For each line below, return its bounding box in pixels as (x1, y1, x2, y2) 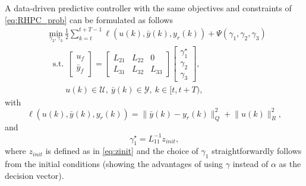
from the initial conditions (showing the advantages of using (5, 158, 223, 170)
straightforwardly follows (212, 145, 302, 157)
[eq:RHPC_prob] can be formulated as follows (5, 13, 173, 25)
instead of (232, 158, 269, 170)
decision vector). (5, 169, 64, 181)
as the (279, 158, 301, 170)
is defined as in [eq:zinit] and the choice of (45, 145, 198, 157)
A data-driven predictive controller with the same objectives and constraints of (5, 2, 292, 14)
